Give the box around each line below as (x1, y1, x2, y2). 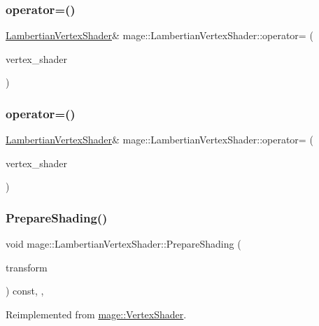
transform (6, 260, 48, 274)
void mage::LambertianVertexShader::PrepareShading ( (6, 236, 241, 251)
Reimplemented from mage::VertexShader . (6, 307, 187, 321)
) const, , (6, 283, 44, 298)
